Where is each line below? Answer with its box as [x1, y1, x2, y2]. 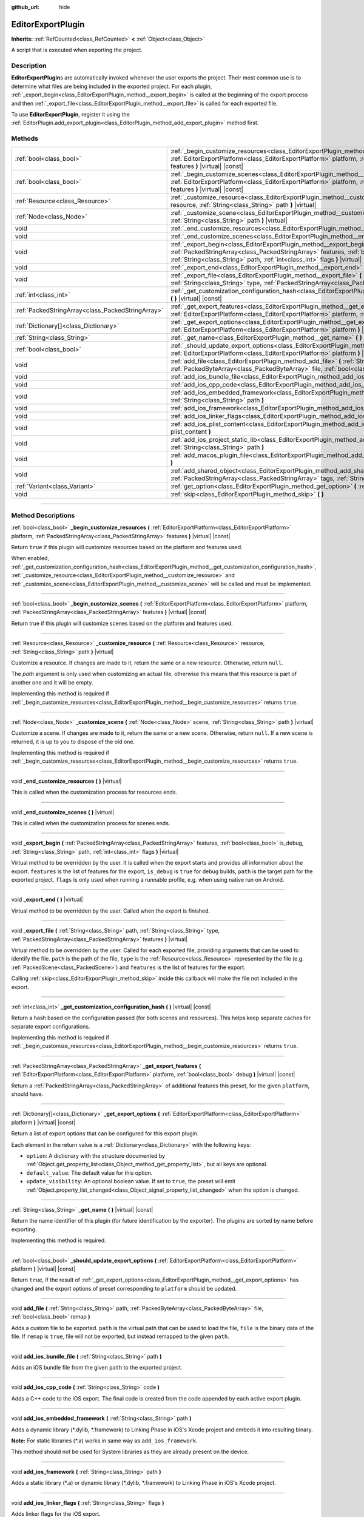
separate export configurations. [11, 1022, 90, 1030]
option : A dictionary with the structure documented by [26, 1152, 166, 1159]
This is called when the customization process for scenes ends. [11, 820, 170, 827]
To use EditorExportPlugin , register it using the [11, 111, 130, 118]
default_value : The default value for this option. [26, 1169, 153, 1177]
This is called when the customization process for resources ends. [11, 789, 178, 796]
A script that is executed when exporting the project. [11, 46, 143, 54]
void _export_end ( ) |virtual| [11, 896, 83, 904]
